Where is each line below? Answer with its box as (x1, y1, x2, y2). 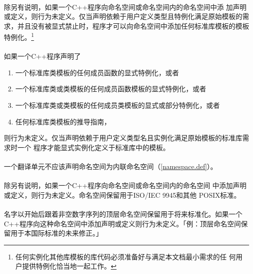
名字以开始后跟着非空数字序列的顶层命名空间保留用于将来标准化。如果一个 (4, 208, 242, 219)
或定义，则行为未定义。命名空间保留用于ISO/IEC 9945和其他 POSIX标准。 (4, 189, 241, 200)
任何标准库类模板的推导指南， (15, 116, 111, 126)
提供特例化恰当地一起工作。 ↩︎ (22, 261, 117, 271)
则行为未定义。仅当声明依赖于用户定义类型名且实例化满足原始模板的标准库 (4, 133, 242, 143)
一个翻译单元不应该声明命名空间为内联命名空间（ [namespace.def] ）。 (4, 161, 217, 171)
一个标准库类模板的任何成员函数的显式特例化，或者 (15, 67, 179, 77)
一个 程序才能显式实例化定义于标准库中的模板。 (17, 142, 170, 152)
